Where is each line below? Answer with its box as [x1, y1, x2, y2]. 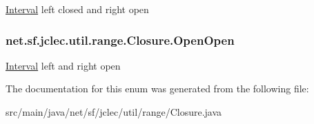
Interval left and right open [6, 58, 121, 72]
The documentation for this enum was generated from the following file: [6, 81, 309, 96]
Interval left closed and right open [6, 2, 149, 16]
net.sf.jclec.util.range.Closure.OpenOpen [6, 31, 235, 48]
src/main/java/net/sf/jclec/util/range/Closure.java [6, 105, 222, 118]
